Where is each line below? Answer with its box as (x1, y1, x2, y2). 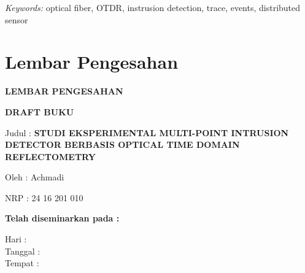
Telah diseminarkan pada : (5, 212, 120, 225)
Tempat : (5, 256, 39, 269)
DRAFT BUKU (5, 105, 74, 118)
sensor (5, 13, 28, 26)
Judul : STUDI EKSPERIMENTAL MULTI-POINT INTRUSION (5, 126, 289, 139)
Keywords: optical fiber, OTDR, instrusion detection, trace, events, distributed (5, 1, 301, 13)
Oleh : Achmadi (5, 171, 64, 183)
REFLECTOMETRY (5, 150, 96, 163)
